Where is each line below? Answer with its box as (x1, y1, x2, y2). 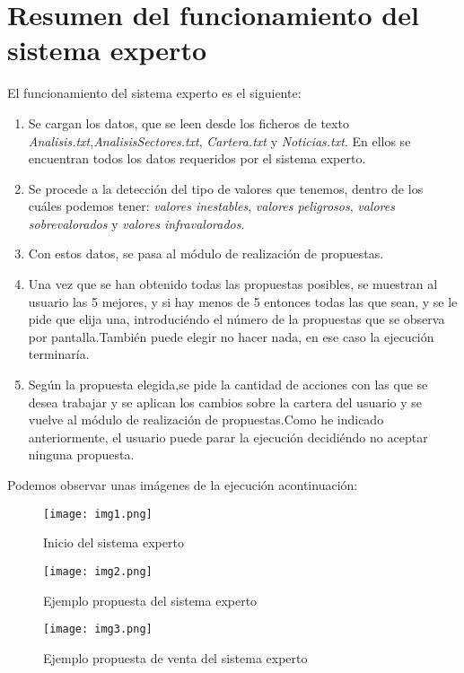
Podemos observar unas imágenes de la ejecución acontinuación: (7, 476, 358, 494)
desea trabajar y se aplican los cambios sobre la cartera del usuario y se (28, 392, 423, 411)
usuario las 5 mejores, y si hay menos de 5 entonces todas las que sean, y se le (28, 292, 458, 310)
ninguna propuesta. (28, 445, 135, 464)
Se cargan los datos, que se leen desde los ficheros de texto (28, 113, 349, 132)
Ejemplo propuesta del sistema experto (43, 590, 258, 609)
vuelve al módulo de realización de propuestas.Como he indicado (28, 410, 384, 429)
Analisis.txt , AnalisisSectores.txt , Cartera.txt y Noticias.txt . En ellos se (28, 131, 411, 150)
